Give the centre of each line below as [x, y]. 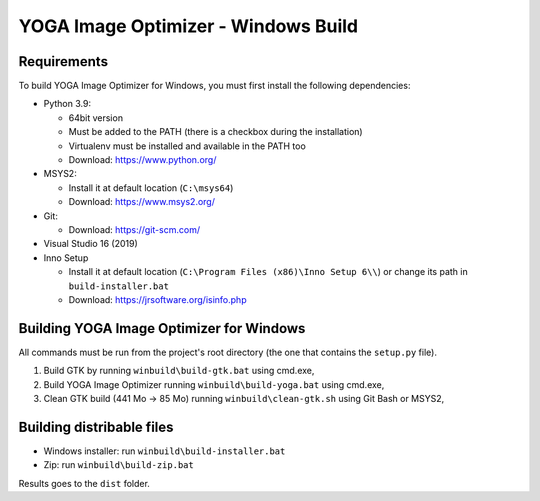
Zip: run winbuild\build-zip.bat [118, 465]
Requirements [63, 61]
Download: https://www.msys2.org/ [141, 202]
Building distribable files [96, 426]
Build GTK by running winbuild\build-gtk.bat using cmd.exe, [179, 371]
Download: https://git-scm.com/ [134, 229]
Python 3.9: [67, 104]
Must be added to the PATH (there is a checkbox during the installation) [216, 132]
